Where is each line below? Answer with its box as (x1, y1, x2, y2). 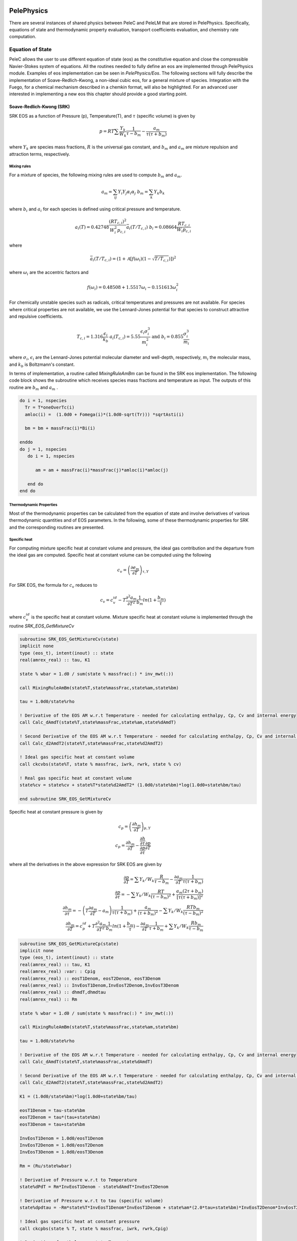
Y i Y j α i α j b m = (118, 189, 148, 196)
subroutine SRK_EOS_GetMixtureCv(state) (19, 636, 119, 642)
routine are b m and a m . (9, 384, 58, 392)
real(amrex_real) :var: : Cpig (19, 968, 96, 974)
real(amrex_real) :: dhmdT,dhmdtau (19, 989, 106, 995)
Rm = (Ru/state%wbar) (19, 1163, 72, 1169)
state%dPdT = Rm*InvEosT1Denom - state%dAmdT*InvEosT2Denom (19, 1184, 169, 1190)
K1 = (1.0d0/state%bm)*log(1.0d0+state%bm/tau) (19, 1094, 137, 1100)
